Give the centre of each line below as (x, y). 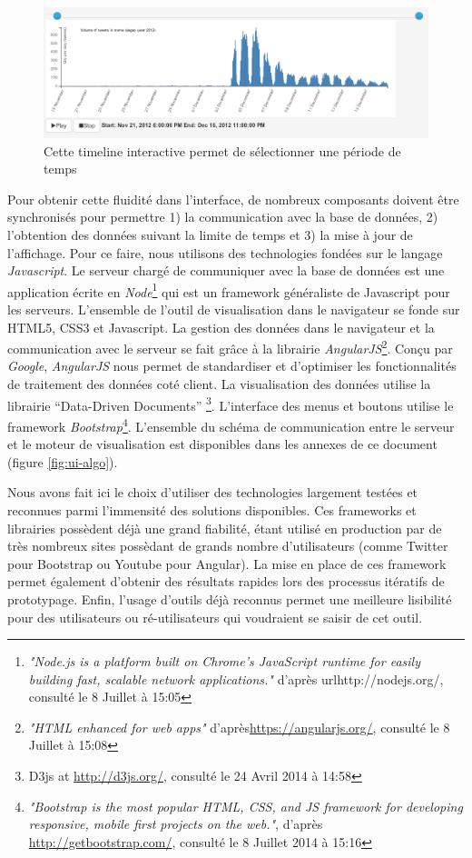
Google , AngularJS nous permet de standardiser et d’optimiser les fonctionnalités (232, 366)
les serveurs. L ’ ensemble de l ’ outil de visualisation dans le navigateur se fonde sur (234, 309)
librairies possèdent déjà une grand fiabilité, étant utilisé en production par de (225, 528)
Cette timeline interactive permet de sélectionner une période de (222, 150)
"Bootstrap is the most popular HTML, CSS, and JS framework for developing (246, 806)
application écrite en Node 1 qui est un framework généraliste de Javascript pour (229, 290)
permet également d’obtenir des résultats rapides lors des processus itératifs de (226, 581)
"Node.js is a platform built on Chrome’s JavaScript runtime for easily (224, 661)
